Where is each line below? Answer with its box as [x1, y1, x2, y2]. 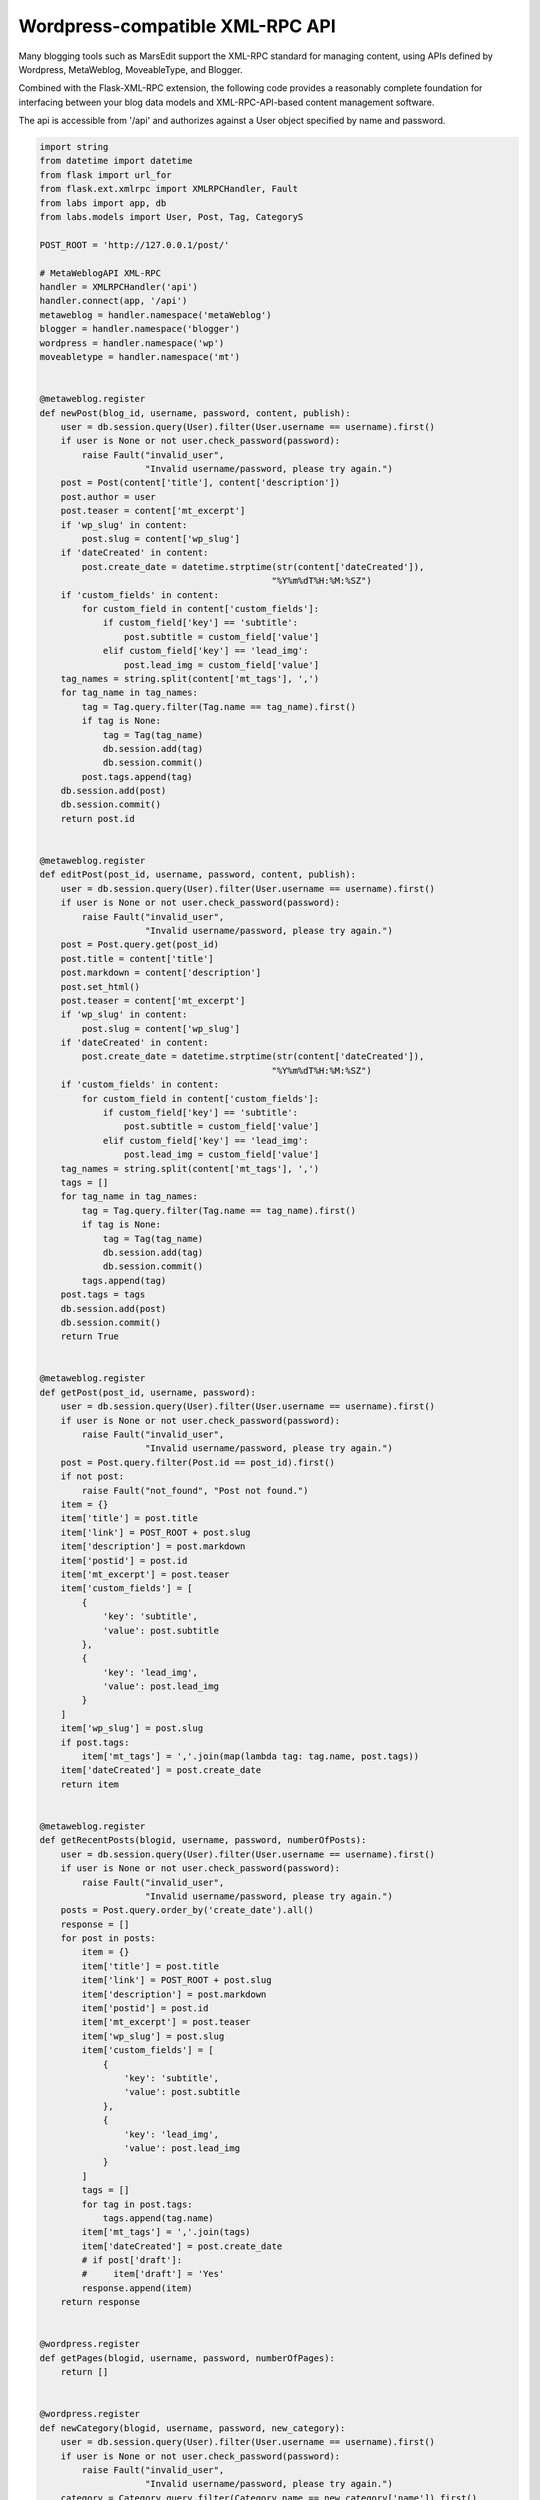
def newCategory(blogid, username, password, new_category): [39, 2422, 346, 2434]
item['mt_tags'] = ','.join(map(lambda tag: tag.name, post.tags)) [81, 1751, 420, 1762]
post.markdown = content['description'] [60, 967, 262, 979]
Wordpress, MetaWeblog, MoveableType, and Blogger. [18, 63, 244, 75]
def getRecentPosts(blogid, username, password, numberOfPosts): [39, 1835, 367, 1846]
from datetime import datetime [39, 155, 194, 167]
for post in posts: [60, 1933, 157, 1944]
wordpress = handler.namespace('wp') [39, 337, 225, 349]
